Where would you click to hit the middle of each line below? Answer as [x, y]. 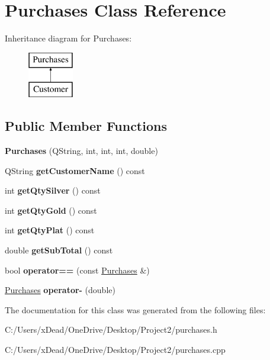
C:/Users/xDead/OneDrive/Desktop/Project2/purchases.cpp [115, 350]
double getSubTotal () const [59, 250]
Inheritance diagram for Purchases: [68, 38]
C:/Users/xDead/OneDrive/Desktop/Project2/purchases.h [111, 330]
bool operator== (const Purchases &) [77, 270]
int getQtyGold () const [51, 210]
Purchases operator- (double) [60, 290]
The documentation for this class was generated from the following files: [135, 309]
